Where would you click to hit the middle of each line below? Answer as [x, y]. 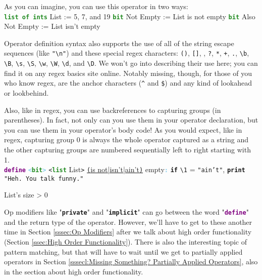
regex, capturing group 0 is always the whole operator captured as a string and [126, 139]
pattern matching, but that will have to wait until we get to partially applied [123, 251]
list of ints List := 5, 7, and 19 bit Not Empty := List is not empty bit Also [130, 16]
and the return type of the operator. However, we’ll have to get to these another [128, 222]
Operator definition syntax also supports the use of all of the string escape [119, 43]
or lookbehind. [27, 93]
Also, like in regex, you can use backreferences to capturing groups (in [113, 110]
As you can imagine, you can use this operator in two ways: [96, 6]
